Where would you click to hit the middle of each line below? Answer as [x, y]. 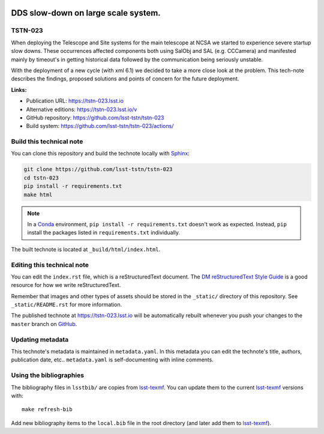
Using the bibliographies [47, 375]
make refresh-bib [47, 409]
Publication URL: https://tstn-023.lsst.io [75, 101]
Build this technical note [47, 142]
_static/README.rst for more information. [67, 305]
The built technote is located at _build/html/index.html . [86, 249]
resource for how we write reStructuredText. [66, 285]
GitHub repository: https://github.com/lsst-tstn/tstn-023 [95, 118]
